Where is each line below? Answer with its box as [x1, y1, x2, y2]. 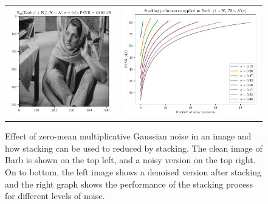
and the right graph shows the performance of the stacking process [5, 177, 253, 190]
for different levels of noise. [5, 189, 105, 202]
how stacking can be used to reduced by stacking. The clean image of [5, 141, 263, 154]
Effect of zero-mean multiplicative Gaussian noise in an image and [5, 130, 252, 142]
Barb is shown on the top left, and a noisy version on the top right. [5, 153, 256, 166]
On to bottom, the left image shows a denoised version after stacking [5, 166, 261, 178]
